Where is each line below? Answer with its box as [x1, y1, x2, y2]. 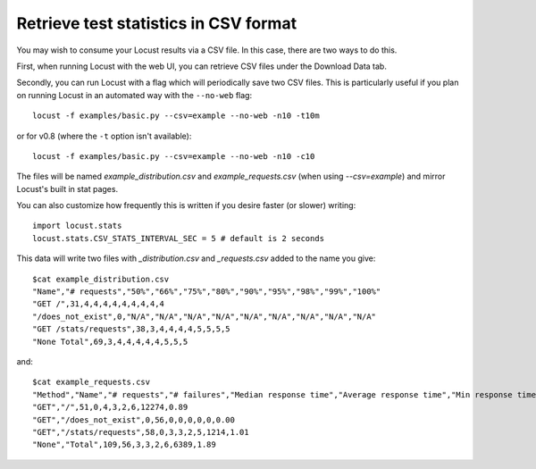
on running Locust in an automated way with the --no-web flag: [16, 89, 253, 100]
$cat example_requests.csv [32, 377, 151, 388]
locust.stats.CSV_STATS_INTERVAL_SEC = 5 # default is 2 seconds [32, 233, 325, 243]
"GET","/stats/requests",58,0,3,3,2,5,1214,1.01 [32, 427, 249, 437]
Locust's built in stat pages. [16, 183, 119, 194]
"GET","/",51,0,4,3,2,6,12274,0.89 [32, 402, 188, 413]
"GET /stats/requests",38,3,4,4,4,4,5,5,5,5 [32, 324, 231, 334]
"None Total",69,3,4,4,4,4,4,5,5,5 [32, 336, 188, 347]
